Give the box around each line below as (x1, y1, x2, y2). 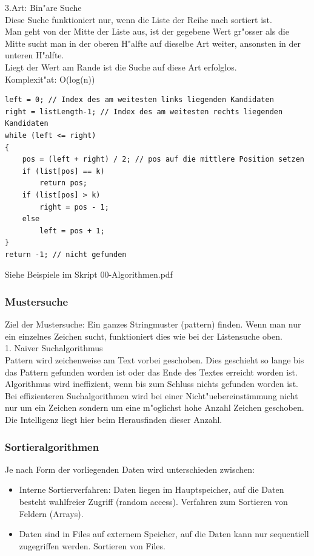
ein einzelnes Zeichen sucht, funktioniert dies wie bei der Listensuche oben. (5, 329, 282, 342)
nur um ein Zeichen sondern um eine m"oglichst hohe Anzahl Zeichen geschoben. (5, 401, 304, 414)
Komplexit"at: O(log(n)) (5, 72, 95, 85)
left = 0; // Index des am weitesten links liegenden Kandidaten (5, 95, 274, 105)
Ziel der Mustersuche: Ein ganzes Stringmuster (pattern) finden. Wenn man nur (5, 318, 301, 331)
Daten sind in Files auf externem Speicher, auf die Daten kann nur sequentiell (19, 527, 309, 540)
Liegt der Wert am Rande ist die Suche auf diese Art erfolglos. (5, 60, 237, 73)
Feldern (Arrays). (19, 507, 84, 520)
